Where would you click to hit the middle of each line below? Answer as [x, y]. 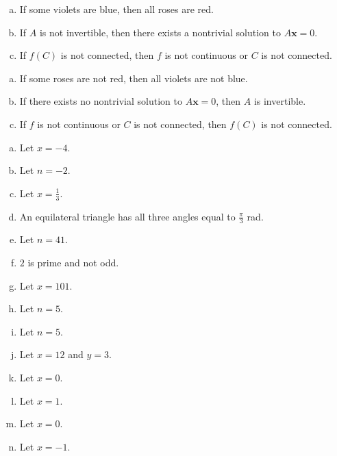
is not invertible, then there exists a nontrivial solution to [160, 32]
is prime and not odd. [73, 262]
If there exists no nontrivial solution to [101, 101]
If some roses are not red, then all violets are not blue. [134, 78]
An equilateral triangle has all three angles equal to [127, 216]
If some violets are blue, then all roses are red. [116, 9]
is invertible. [280, 101]
